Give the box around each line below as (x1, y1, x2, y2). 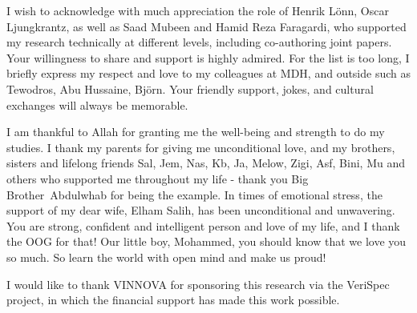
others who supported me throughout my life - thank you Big (6, 170, 309, 187)
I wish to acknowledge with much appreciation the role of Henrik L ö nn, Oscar (6, 2, 389, 18)
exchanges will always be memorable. (6, 96, 188, 113)
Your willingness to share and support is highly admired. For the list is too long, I (6, 49, 410, 66)
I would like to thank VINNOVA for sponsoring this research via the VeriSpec (6, 275, 390, 292)
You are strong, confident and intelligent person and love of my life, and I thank (6, 217, 400, 234)
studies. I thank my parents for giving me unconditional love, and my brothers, (6, 138, 395, 155)
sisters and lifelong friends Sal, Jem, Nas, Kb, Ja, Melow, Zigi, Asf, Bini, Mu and (6, 154, 405, 171)
